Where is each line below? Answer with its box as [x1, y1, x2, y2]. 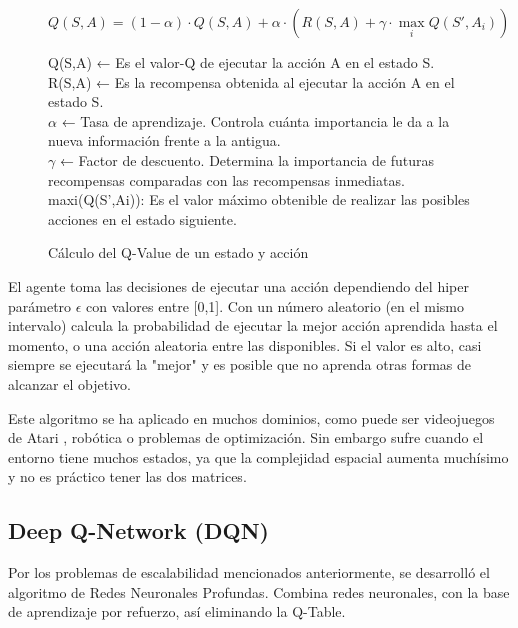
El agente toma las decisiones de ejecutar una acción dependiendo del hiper [8, 275, 469, 296]
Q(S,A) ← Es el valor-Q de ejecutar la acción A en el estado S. [48, 52, 435, 72]
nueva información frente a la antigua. [48, 130, 281, 151]
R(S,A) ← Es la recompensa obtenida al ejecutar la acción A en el [48, 71, 455, 92]
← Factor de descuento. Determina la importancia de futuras [59, 149, 434, 170]
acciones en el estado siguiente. [48, 208, 237, 229]
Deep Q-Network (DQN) [8, 515, 269, 546]
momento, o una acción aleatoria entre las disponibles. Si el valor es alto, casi [8, 334, 482, 355]
